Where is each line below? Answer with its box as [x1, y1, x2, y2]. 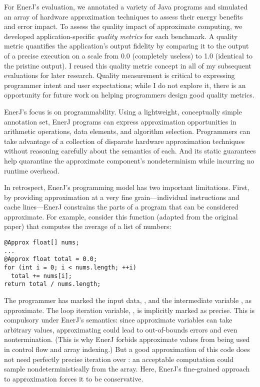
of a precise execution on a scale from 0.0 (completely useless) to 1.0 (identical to [4, 50, 252, 60]
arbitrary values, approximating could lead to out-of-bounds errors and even [4, 324, 237, 334]
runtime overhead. [4, 165, 59, 175]
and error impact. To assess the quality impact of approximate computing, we [4, 21, 242, 31]
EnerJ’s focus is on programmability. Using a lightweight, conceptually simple [4, 106, 242, 116]
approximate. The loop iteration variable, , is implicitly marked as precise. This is [4, 304, 255, 315]
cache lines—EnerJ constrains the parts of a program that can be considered [4, 201, 238, 212]
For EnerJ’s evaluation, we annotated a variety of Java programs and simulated [4, 1, 247, 11]
